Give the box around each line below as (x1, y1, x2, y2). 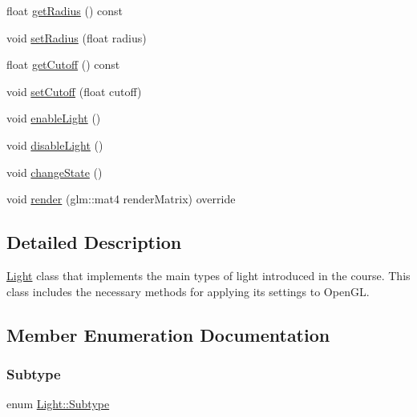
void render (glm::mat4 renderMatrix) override (6, 190, 236, 207)
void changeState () (6, 163, 103, 180)
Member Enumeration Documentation (6, 322, 330, 347)
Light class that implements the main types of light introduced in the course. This (6, 267, 411, 283)
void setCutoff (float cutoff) (6, 82, 142, 99)
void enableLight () (6, 110, 101, 126)
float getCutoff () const (6, 56, 120, 73)
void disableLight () (6, 136, 103, 153)
